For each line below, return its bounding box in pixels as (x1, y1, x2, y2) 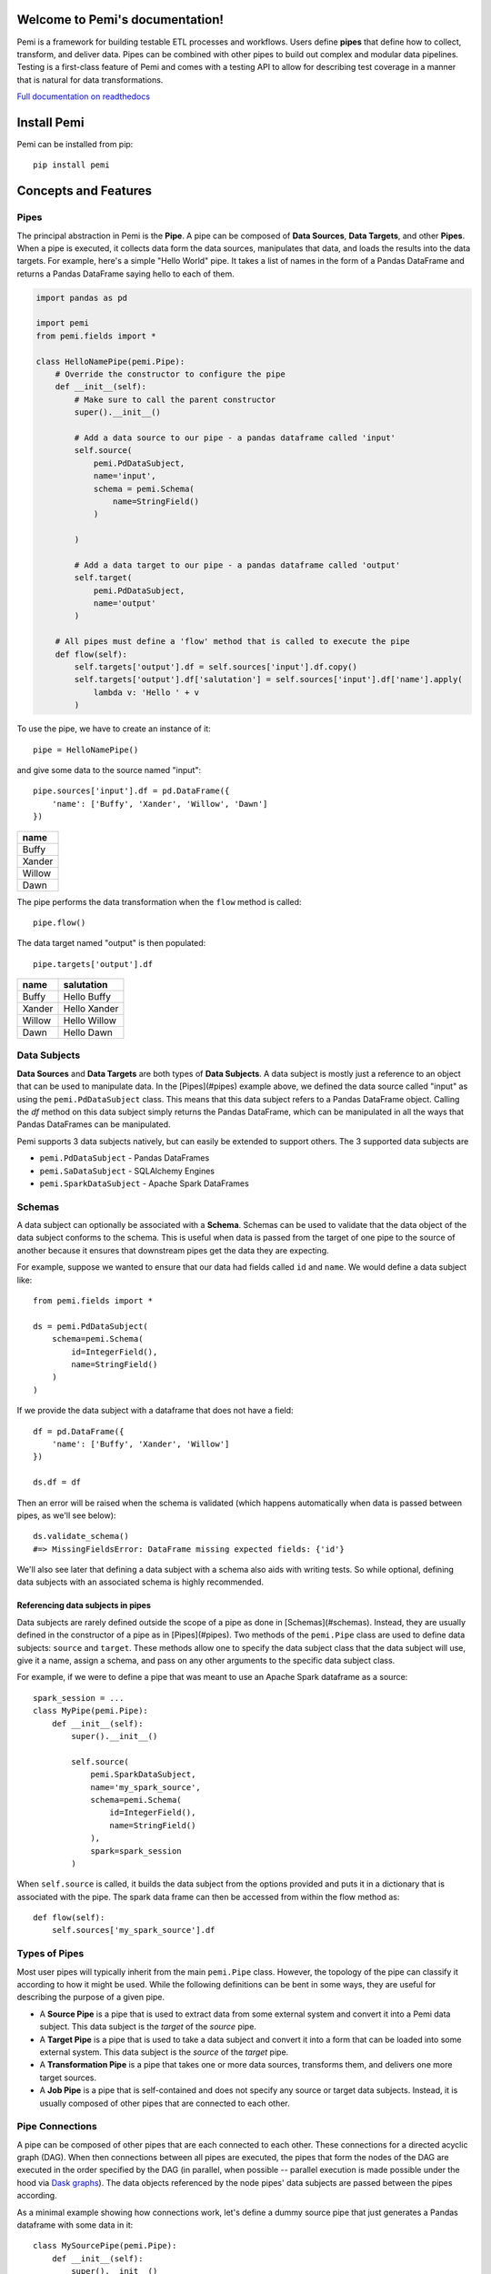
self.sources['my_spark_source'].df (51, 1925, 215, 1936)
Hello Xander (63, 1002, 119, 1015)
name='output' (93, 599, 156, 609)
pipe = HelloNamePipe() (33, 744, 139, 755)
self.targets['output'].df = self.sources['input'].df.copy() (74, 662, 358, 672)
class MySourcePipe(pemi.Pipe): (33, 2240, 177, 2251)
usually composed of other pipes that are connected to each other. (39, 2098, 290, 2108)
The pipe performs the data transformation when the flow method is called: (16, 896, 302, 907)
